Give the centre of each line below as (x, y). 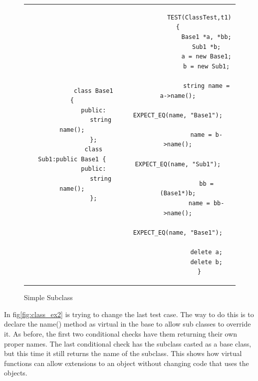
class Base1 (93, 91)
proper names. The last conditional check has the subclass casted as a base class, (128, 343)
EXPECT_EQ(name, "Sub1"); (178, 164)
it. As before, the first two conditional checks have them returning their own (121, 334)
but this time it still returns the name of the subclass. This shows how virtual (123, 353)
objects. (16, 373)
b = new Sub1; (207, 66)
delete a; (206, 252)
